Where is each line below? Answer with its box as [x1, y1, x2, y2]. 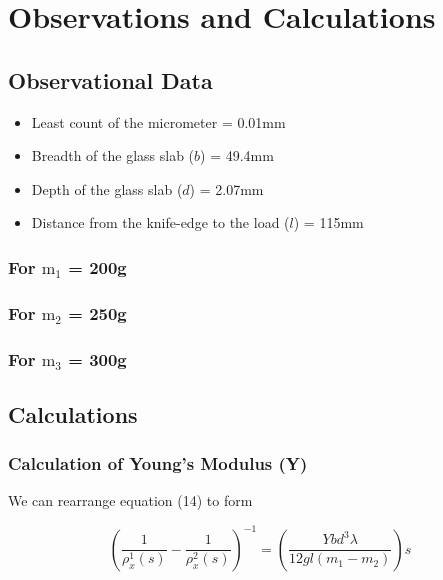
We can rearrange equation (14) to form [8, 490, 253, 511]
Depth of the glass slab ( [31, 178, 183, 199]
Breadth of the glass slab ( [31, 145, 195, 166]
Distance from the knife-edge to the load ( [31, 212, 290, 233]
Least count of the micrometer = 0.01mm [31, 111, 286, 132]
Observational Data [8, 64, 213, 95]
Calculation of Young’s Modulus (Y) [8, 451, 308, 476]
